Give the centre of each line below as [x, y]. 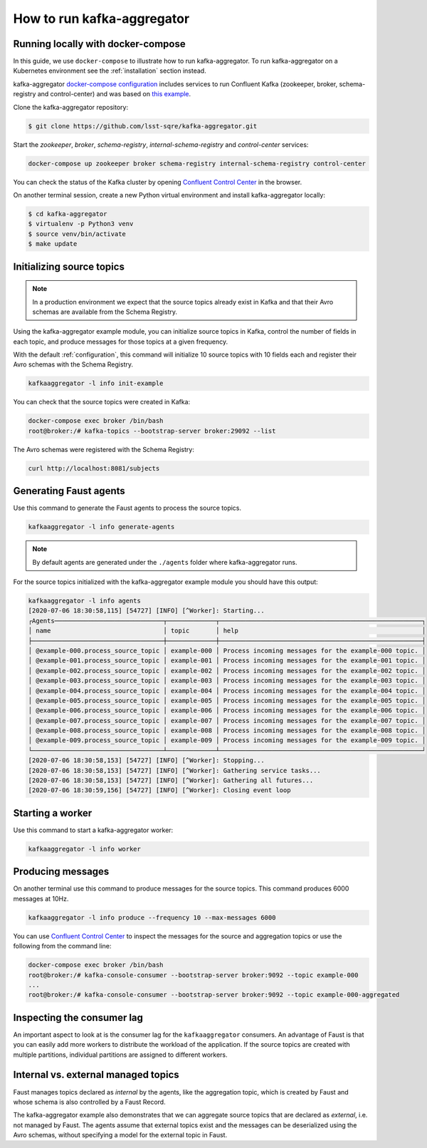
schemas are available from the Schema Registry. [105, 312]
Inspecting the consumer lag [78, 1017]
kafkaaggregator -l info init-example [96, 384]
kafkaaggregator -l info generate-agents [101, 527]
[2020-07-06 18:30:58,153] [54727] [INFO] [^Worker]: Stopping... [146, 760]
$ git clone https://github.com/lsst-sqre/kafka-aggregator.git [143, 126]
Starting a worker [53, 813]
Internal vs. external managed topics [96, 1075]
